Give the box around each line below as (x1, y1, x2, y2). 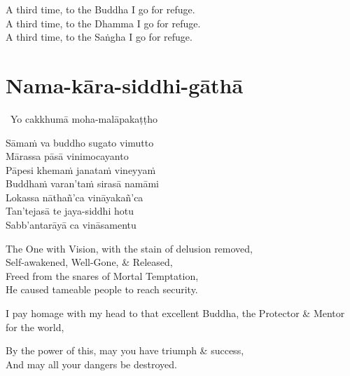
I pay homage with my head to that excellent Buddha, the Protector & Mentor (6, 306, 345, 321)
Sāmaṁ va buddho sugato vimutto (6, 135, 154, 149)
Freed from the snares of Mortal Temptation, (6, 268, 199, 283)
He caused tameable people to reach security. (6, 282, 198, 297)
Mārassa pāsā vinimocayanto (6, 149, 129, 163)
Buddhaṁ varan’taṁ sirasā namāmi (6, 176, 159, 191)
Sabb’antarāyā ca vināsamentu (6, 217, 136, 232)
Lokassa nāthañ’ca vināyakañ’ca (6, 189, 143, 204)
